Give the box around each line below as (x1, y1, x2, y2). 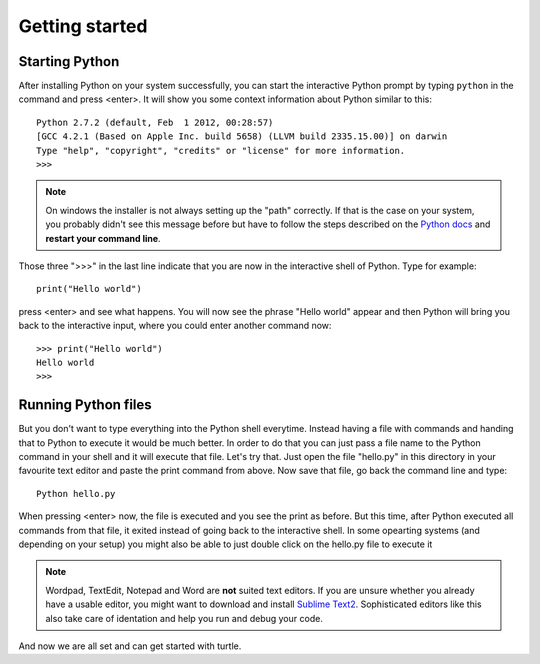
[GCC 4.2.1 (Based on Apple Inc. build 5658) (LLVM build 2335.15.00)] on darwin (36, 131, 448, 142)
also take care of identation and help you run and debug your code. (45, 612, 324, 624)
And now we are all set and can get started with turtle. (18, 640, 242, 652)
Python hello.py (36, 488, 116, 499)
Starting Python (18, 53, 120, 70)
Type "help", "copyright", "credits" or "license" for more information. (36, 145, 406, 156)
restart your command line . (45, 232, 161, 244)
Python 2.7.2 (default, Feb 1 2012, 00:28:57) (36, 116, 274, 128)
